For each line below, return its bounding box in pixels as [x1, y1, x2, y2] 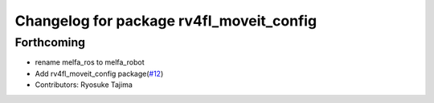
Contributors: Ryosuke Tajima [35, 80, 133, 89]
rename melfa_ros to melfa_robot [35, 57, 145, 67]
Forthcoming [14, 35, 86, 50]
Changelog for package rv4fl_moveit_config [14, 12, 317, 30]
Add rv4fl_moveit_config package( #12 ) [35, 69, 164, 78]
